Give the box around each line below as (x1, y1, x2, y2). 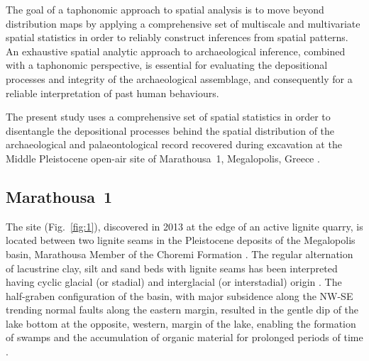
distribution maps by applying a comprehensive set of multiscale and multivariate (6, 16, 360, 30)
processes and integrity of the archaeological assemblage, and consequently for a (6, 71, 353, 86)
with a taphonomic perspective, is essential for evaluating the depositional (6, 57, 328, 72)
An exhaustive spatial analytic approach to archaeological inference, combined (6, 43, 346, 58)
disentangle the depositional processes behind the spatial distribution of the (6, 123, 335, 138)
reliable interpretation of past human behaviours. (6, 85, 219, 100)
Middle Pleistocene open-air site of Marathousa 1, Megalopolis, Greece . (6, 150, 320, 165)
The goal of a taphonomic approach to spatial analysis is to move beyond (6, 2, 324, 16)
